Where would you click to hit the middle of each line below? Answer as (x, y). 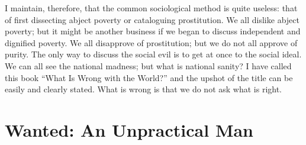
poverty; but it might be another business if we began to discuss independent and (153, 31)
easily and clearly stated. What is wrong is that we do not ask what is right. (144, 89)
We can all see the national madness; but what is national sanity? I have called (148, 65)
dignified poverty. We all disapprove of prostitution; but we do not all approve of (151, 42)
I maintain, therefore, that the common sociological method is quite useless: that (151, 8)
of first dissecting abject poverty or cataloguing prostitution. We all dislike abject (152, 19)
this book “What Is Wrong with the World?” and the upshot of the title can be (149, 77)
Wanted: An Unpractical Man (129, 129)
